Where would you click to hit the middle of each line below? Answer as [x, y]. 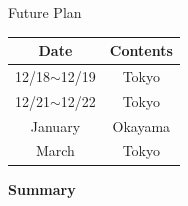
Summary [42, 188]
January [55, 125]
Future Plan [45, 12]
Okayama [141, 125]
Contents [141, 50]
